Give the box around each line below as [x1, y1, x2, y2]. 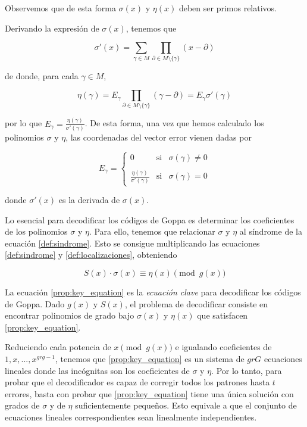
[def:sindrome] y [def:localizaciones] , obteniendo [5, 248, 177, 261]
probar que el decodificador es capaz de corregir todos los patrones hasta [5, 376, 270, 388]
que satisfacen [197, 309, 248, 322]
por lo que [5, 117, 42, 129]
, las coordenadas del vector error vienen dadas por [65, 131, 252, 144]
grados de [5, 399, 40, 412]
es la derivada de [58, 194, 120, 205]
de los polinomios [5, 225, 68, 238]
